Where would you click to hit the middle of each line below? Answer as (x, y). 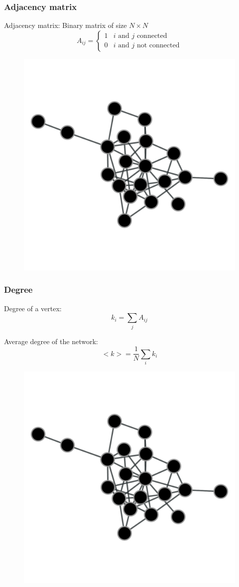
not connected (158, 46)
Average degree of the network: (51, 341)
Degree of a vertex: (33, 308)
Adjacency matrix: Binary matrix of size (65, 25)
